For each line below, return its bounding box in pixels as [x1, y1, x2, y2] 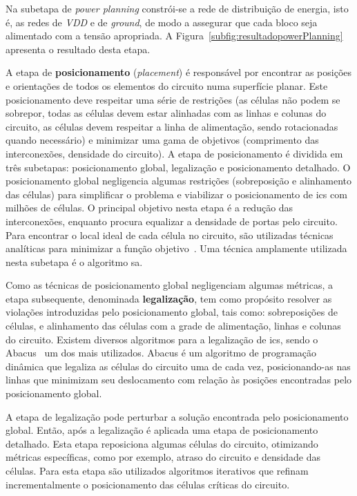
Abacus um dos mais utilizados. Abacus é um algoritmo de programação [6, 345, 317, 360]
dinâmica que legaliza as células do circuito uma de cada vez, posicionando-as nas [6, 359, 351, 373]
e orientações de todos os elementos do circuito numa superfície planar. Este [6, 78, 328, 93]
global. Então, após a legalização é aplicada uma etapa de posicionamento [6, 423, 318, 437]
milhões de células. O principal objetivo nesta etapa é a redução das [6, 200, 293, 215]
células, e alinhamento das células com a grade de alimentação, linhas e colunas [6, 318, 341, 333]
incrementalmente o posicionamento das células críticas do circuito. [6, 477, 290, 491]
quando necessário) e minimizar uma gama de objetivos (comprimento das [6, 133, 319, 147]
